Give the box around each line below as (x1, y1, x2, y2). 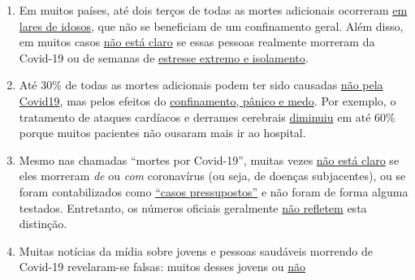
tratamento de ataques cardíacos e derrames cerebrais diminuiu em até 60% (19, 108, 396, 125)
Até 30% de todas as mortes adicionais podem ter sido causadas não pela (19, 76, 383, 93)
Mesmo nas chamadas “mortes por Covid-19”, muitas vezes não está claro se (19, 151, 400, 168)
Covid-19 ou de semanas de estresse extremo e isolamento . (19, 49, 309, 66)
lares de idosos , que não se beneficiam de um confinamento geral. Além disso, (19, 17, 404, 34)
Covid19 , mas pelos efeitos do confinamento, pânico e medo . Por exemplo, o (19, 92, 396, 109)
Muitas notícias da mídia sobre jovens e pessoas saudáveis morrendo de (19, 242, 373, 259)
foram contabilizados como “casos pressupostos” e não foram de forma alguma (19, 183, 409, 200)
